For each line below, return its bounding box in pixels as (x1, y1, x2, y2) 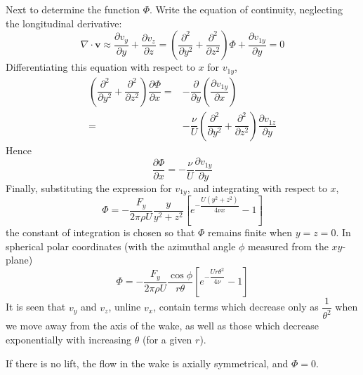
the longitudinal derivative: (6, 15, 122, 30)
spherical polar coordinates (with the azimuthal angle (6, 238, 236, 253)
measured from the (248, 238, 329, 253)
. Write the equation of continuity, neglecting (150, 2, 343, 16)
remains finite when (208, 225, 293, 240)
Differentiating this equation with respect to (6, 60, 195, 74)
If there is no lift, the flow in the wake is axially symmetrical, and (6, 355, 289, 370)
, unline (108, 299, 141, 314)
